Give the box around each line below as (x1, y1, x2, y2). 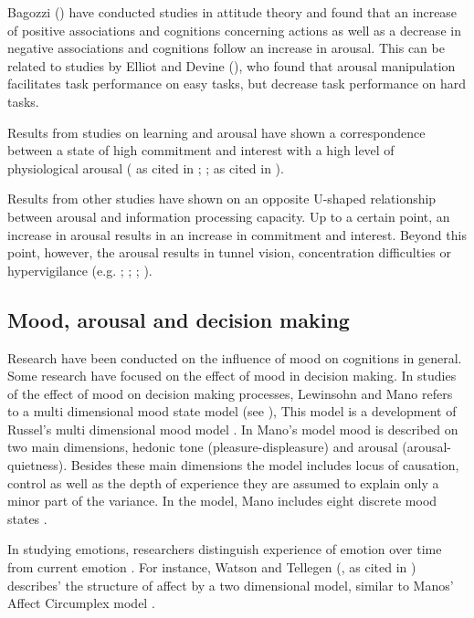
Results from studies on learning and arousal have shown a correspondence (7, 122, 426, 141)
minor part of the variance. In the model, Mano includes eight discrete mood (7, 491, 437, 510)
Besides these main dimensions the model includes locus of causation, (70, 456, 459, 475)
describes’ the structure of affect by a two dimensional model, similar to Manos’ (7, 575, 454, 594)
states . (7, 508, 47, 528)
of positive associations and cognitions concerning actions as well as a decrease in (7, 20, 461, 39)
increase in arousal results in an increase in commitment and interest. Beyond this (7, 225, 467, 244)
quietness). (7, 456, 68, 475)
